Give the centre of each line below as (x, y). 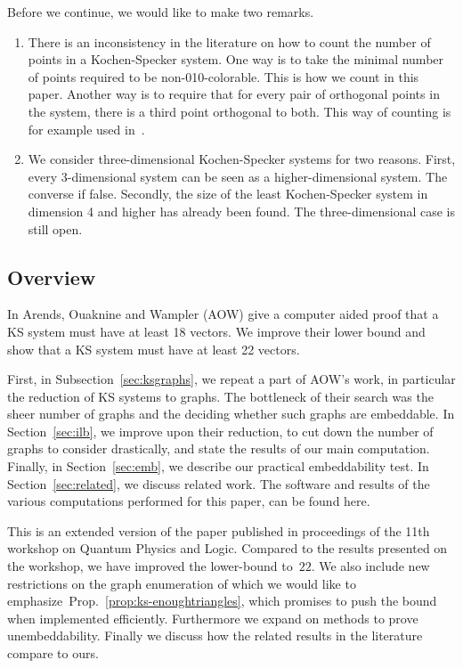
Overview (52, 277)
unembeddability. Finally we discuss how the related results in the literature (215, 635)
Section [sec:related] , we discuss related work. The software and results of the (219, 483)
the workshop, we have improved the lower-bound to (150, 566)
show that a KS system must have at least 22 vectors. (154, 349)
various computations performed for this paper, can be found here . (189, 501)
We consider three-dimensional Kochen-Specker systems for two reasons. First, (242, 159)
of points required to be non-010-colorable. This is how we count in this (223, 76)
